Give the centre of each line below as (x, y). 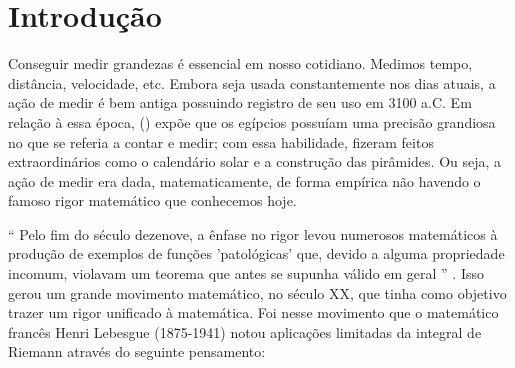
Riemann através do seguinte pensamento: (137, 351)
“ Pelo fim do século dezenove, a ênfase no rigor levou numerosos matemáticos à (253, 233)
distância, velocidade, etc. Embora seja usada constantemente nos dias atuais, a (252, 82)
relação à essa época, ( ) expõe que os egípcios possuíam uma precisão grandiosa (252, 121)
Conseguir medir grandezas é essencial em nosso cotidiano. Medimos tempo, (240, 63)
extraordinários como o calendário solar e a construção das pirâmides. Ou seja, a (255, 161)
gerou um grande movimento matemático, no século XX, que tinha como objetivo (257, 292)
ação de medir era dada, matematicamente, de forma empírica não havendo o (244, 180)
